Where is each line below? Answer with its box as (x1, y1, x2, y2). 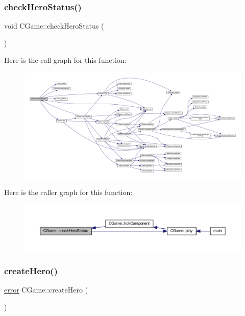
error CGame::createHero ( (4, 284, 88, 295)
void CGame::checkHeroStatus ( (4, 20, 104, 31)
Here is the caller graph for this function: (4, 186, 133, 197)
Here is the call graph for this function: (4, 55, 127, 65)
